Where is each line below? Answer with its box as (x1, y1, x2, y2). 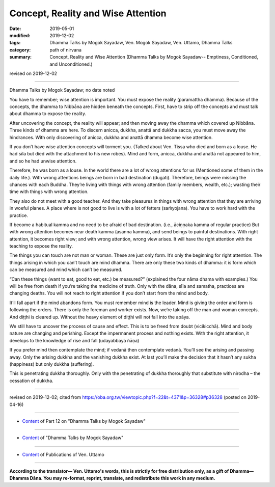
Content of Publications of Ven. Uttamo (22, 451, 104, 457)
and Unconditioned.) (49, 61, 93, 67)
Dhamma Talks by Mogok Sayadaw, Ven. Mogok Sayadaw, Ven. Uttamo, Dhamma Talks (49, 40, 233, 46)
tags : (9, 40, 21, 46)
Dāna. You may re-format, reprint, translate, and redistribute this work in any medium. (30, 475, 216, 481)
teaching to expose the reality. (9, 243, 73, 249)
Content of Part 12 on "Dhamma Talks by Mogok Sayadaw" (22, 418, 146, 424)
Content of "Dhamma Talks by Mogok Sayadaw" (22, 435, 124, 441)
